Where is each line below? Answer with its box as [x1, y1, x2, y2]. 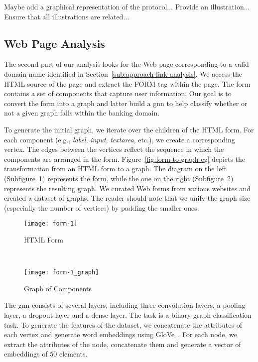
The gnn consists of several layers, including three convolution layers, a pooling [4, 300, 246, 310]
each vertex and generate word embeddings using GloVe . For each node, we [4, 329, 238, 340]
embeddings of [4, 349, 48, 359]
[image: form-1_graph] [24, 269, 99, 276]
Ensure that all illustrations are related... [4, 11, 129, 21]
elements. [59, 349, 88, 359]
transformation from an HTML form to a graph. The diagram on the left [4, 163, 227, 174]
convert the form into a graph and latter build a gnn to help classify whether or [4, 98, 248, 108]
